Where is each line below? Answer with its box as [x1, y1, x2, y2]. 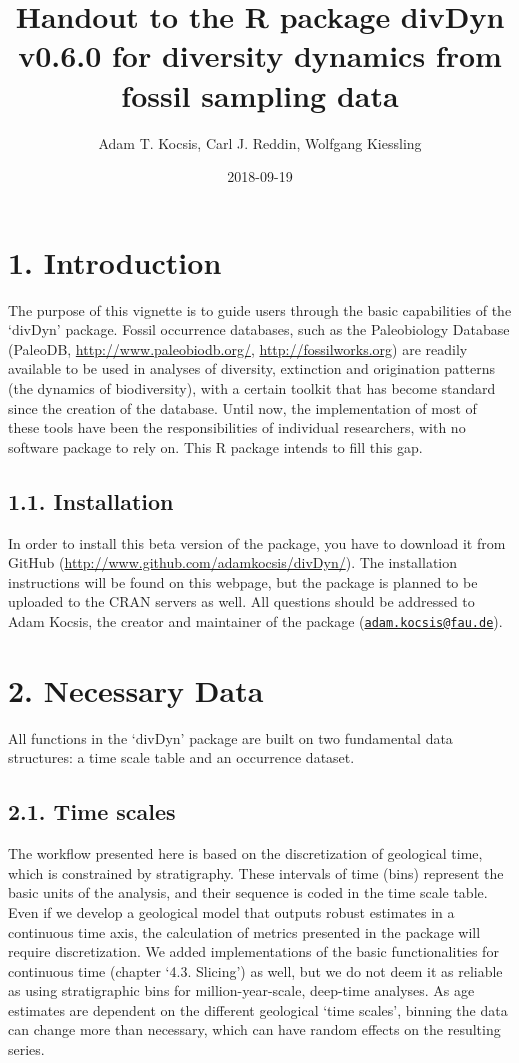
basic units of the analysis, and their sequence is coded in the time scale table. [8, 882, 488, 903]
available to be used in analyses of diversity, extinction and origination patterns [8, 358, 496, 379]
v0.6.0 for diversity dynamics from [18, 35, 502, 76]
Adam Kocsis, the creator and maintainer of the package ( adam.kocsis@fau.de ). [8, 610, 503, 631]
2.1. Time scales [8, 796, 176, 827]
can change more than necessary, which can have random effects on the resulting [8, 1019, 501, 1040]
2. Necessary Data [8, 669, 264, 710]
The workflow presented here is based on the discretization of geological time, [8, 843, 483, 864]
